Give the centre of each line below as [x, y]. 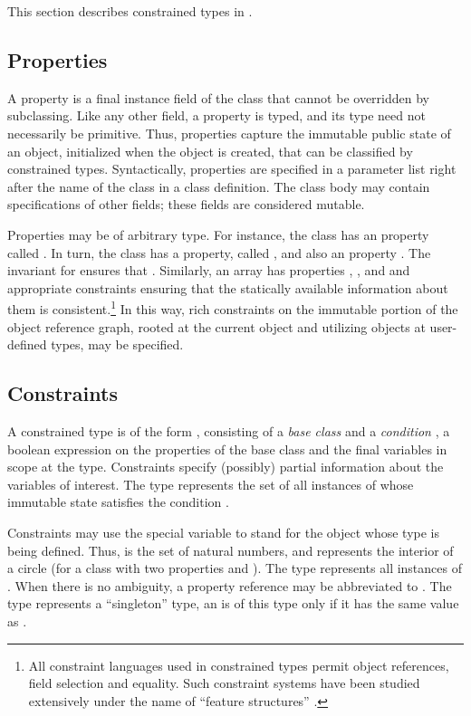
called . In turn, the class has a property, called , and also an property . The [219, 252]
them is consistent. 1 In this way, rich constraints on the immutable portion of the [233, 307]
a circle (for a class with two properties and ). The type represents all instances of [235, 568]
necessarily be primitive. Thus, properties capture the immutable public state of [229, 133]
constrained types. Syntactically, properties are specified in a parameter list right [232, 169]
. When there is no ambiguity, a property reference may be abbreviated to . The [230, 585]
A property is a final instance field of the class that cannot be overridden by [218, 97]
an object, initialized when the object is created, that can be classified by [210, 151]
